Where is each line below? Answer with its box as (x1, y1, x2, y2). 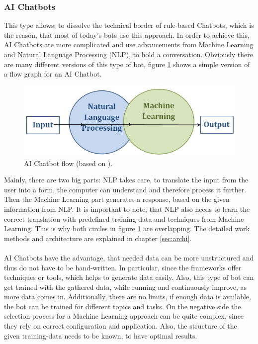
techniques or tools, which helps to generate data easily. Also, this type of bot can (4, 272, 254, 282)
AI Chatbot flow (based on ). (24, 158, 113, 168)
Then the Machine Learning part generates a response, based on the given (4, 194, 230, 204)
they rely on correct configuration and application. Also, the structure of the (4, 321, 237, 331)
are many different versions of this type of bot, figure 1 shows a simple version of (4, 59, 250, 69)
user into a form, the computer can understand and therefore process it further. (4, 184, 247, 194)
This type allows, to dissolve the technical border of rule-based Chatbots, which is (4, 20, 254, 30)
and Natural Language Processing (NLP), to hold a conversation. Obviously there (4, 49, 254, 59)
